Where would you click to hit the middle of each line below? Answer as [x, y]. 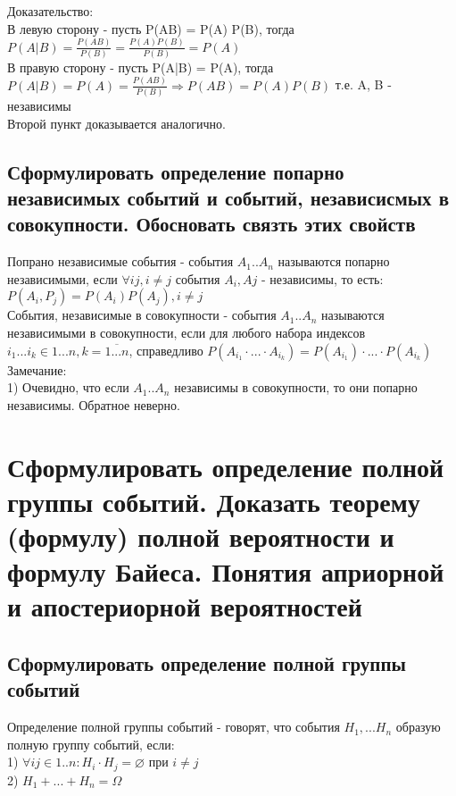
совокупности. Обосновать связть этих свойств [211, 224]
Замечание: [37, 369]
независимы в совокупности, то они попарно [296, 387]
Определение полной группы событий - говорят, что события [174, 727]
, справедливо [166, 350]
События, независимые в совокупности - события [142, 315]
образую [418, 727]
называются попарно [334, 261]
